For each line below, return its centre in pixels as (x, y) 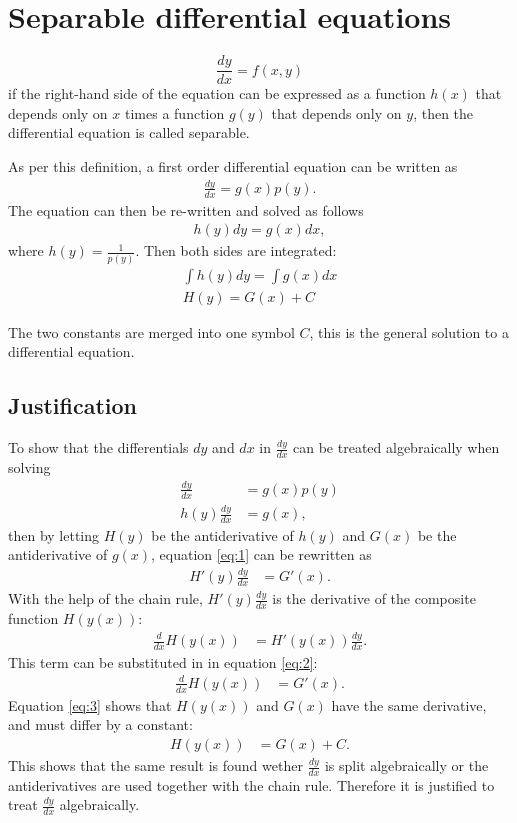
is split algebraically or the (406, 765)
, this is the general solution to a (409, 331)
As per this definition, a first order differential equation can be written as (233, 165)
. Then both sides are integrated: (236, 250)
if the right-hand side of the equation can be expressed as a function (217, 93)
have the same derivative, (409, 704)
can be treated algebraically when (396, 447)
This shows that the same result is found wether (155, 765)
